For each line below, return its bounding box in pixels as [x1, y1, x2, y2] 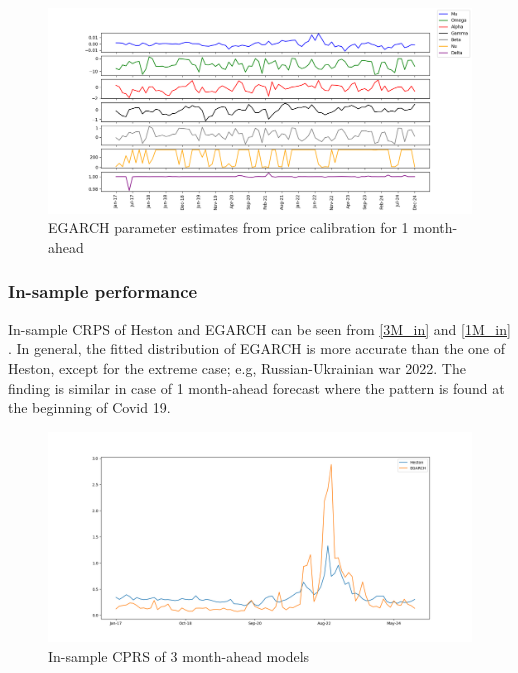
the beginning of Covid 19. [8, 397, 171, 418]
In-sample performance [8, 279, 198, 304]
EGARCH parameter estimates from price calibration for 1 [48, 217, 409, 238]
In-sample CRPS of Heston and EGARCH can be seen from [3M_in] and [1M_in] [8, 318, 511, 339]
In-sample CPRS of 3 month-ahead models [48, 645, 310, 666]
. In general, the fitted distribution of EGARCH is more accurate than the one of [8, 338, 506, 359]
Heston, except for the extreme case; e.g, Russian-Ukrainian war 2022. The [8, 357, 466, 378]
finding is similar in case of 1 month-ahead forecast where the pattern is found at [8, 377, 505, 398]
